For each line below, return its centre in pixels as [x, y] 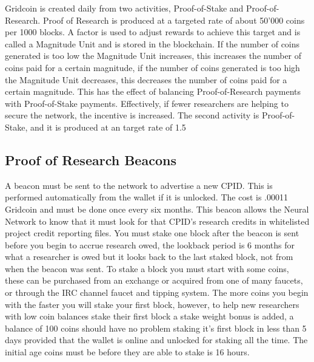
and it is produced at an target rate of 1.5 [108, 127]
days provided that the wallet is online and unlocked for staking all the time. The [156, 340]
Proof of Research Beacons [91, 159]
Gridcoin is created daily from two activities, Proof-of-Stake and [124, 8]
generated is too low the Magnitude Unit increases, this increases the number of [153, 56]
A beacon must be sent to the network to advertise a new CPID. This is [139, 185]
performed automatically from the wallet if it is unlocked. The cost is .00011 [146, 197]
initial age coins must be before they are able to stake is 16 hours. [127, 352]
